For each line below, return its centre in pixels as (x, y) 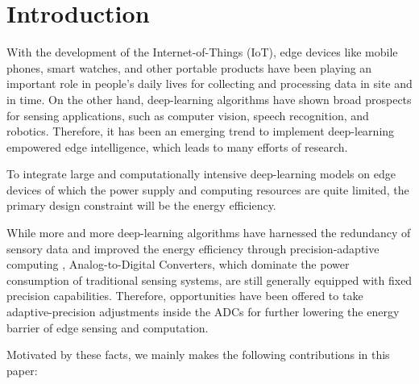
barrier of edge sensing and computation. (108, 327)
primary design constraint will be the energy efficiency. (141, 205)
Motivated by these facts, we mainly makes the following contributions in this (198, 355)
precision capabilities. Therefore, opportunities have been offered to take (185, 296)
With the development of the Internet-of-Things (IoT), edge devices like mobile (202, 52)
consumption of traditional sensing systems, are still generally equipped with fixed (209, 280)
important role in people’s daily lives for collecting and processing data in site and (209, 83)
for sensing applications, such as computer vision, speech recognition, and (188, 115)
